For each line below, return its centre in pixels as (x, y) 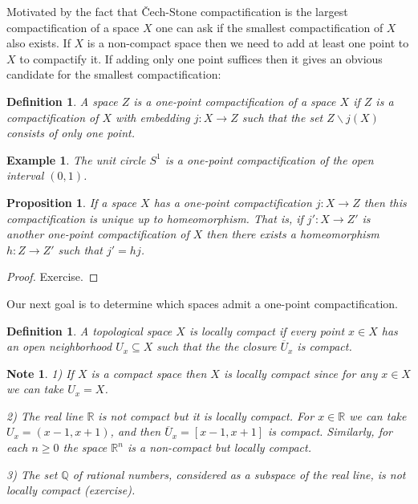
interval (25, 175)
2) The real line (45, 415)
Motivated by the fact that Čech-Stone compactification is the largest (177, 11)
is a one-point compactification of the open (269, 159)
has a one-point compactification (233, 202)
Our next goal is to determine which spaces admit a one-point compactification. (202, 303)
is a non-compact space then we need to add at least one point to (248, 43)
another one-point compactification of (98, 234)
